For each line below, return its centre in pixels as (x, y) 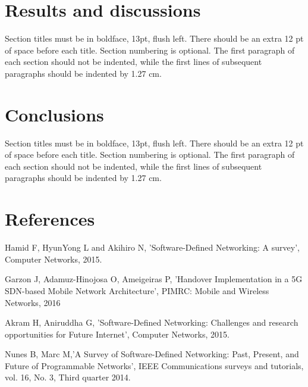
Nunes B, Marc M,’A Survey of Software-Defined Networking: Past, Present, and (152, 354)
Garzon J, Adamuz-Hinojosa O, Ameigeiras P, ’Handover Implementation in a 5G (154, 279)
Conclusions (54, 114)
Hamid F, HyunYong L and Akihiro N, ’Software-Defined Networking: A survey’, (152, 247)
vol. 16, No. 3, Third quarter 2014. (68, 377)
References (50, 219)
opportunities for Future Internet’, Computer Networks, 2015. (117, 334)
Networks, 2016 (33, 302)
